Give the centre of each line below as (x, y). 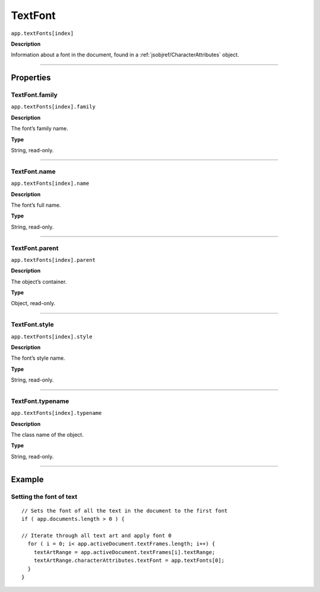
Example (27, 479)
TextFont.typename (40, 401)
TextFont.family (34, 95)
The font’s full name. (36, 205)
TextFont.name (33, 171)
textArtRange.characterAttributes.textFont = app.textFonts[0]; (129, 561)
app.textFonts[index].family (53, 107)
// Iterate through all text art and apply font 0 (97, 535)
